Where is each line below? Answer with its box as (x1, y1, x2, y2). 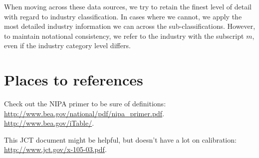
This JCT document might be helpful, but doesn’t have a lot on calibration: (4, 134, 237, 145)
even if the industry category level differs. (4, 40, 131, 51)
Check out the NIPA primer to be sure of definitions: (4, 98, 166, 109)
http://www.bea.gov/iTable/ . (4, 118, 94, 128)
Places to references (4, 70, 143, 90)
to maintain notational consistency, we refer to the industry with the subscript (4, 30, 244, 41)
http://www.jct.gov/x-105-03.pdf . (4, 144, 107, 155)
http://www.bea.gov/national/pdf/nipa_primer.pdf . (4, 108, 165, 118)
